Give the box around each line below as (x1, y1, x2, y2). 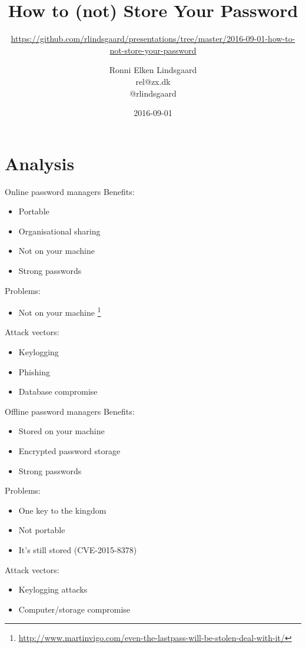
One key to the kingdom (18, 504, 107, 516)
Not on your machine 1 (18, 305, 101, 318)
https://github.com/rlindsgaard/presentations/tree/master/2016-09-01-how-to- (11, 32, 295, 45)
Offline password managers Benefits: (5, 405, 135, 417)
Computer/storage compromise (18, 603, 131, 615)
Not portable (18, 524, 65, 536)
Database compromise (18, 385, 98, 398)
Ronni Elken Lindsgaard (109, 64, 197, 76)
